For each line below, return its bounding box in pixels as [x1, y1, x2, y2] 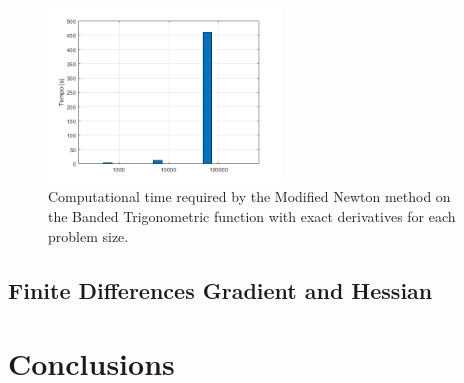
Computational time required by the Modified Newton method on [48, 186, 451, 207]
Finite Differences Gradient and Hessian [8, 274, 433, 305]
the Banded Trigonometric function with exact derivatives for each [48, 206, 456, 227]
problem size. [48, 225, 129, 246]
